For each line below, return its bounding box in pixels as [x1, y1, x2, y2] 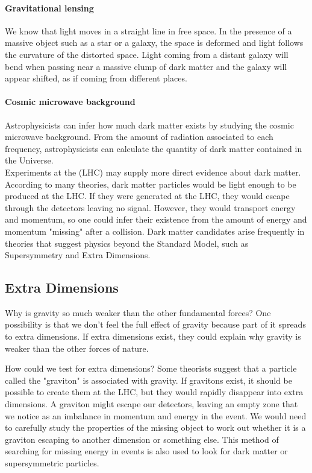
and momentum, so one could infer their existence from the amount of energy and [5, 213, 307, 226]
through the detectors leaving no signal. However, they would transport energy [5, 201, 296, 214]
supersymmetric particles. [5, 457, 99, 469]
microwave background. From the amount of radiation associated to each [5, 130, 273, 143]
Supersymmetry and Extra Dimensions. [5, 249, 151, 261]
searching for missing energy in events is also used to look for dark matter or [5, 445, 288, 457]
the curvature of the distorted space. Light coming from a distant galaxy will [5, 48, 289, 60]
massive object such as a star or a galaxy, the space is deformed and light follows [5, 36, 304, 49]
